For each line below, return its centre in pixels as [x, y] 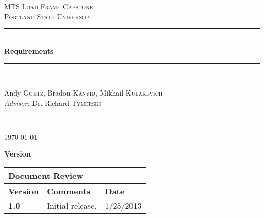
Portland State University [48, 16]
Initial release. [72, 205]
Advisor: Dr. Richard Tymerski [53, 102]
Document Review [46, 175]
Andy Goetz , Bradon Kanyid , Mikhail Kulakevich [84, 92]
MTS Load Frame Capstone [49, 6]
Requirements [29, 51]
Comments [69, 191]
